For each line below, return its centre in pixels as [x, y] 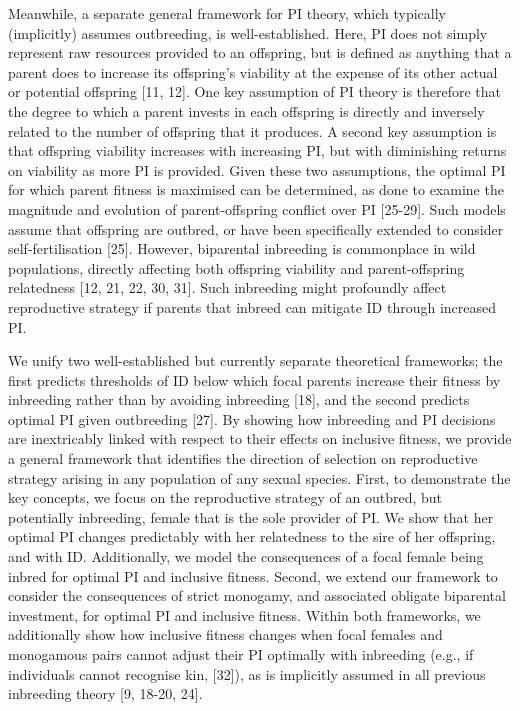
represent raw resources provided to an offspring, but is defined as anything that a [260, 52]
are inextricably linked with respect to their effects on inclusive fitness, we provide [260, 438]
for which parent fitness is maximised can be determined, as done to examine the [256, 189]
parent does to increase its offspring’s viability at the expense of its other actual [253, 71]
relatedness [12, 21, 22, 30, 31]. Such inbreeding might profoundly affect [227, 287]
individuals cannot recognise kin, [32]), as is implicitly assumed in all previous [247, 673]
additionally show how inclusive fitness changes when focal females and [225, 634]
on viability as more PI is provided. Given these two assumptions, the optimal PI [257, 169]
